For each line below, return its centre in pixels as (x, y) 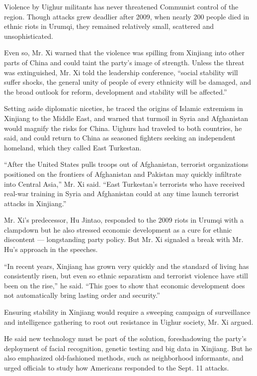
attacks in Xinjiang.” (35, 203)
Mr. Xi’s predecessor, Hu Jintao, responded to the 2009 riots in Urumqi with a (124, 220)
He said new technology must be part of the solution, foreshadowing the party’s (125, 338)
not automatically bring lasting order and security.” (82, 295)
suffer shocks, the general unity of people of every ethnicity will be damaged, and (128, 82)
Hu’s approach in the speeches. (51, 249)
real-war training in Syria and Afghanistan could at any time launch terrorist (122, 193)
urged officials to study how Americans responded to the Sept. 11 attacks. (117, 368)
